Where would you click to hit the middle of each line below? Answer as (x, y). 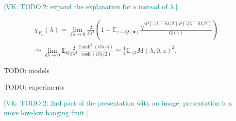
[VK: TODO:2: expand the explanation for (67, 6)
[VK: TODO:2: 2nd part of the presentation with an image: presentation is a (118, 103)
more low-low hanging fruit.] (46, 112)
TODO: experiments (34, 86)
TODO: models (27, 70)
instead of (153, 6)
